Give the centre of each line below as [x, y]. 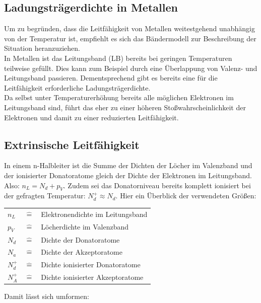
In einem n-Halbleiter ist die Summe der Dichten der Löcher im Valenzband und [128, 165]
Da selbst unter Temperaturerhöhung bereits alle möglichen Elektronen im [119, 97]
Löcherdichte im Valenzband [85, 227]
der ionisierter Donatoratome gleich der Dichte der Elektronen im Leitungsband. [128, 175]
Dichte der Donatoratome [80, 239]
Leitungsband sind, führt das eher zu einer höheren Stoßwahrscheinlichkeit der [125, 107]
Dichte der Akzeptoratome [82, 252]
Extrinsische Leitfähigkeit [72, 144]
